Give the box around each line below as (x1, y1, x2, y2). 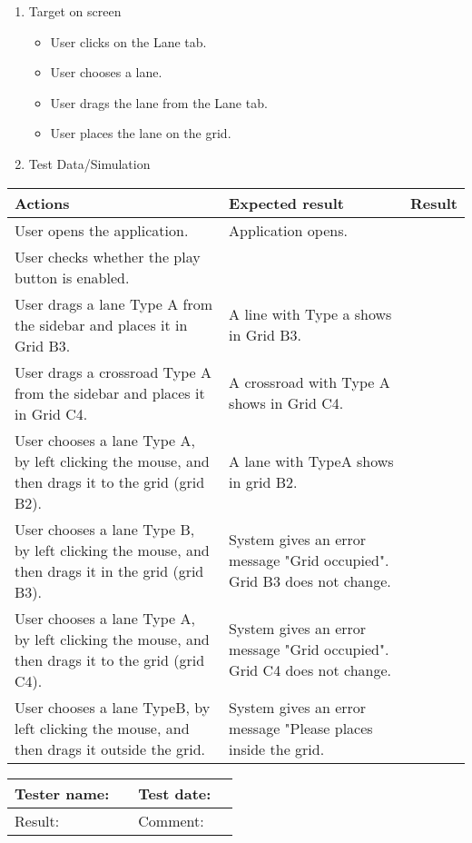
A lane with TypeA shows (229, 450, 394, 471)
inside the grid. (229, 738, 325, 759)
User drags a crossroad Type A (15, 361, 211, 382)
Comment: (138, 809, 204, 831)
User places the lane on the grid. (50, 124, 231, 143)
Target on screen (28, 2, 122, 20)
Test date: (138, 782, 211, 804)
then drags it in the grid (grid (15, 560, 204, 581)
